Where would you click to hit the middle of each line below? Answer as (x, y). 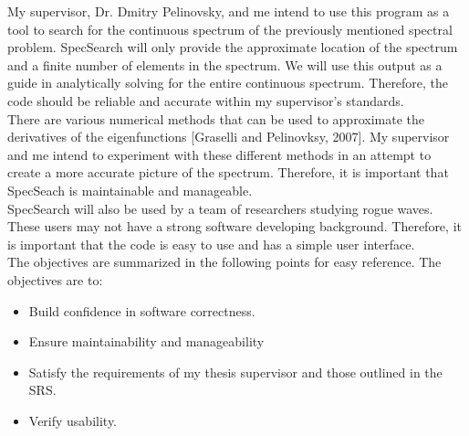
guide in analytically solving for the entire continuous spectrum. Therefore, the (228, 83)
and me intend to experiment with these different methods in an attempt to (219, 154)
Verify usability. (73, 420)
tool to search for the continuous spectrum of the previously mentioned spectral (230, 29)
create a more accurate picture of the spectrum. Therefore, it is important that (228, 172)
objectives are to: (55, 279)
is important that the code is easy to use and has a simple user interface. (211, 244)
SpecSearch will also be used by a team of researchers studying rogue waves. (220, 208)
